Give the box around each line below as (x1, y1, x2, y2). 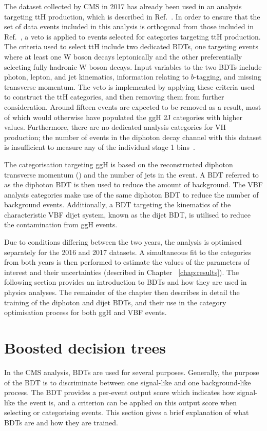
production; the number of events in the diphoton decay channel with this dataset (4, 131, 262, 142)
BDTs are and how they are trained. (4, 417, 118, 427)
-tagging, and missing (194, 71, 261, 82)
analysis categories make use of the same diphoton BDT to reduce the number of (4, 189, 259, 200)
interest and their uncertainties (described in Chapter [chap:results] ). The (4, 266, 239, 277)
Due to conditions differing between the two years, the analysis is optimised (4, 237, 242, 247)
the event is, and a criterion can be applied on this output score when (17, 397, 237, 407)
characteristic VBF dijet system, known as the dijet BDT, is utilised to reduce (4, 209, 251, 220)
